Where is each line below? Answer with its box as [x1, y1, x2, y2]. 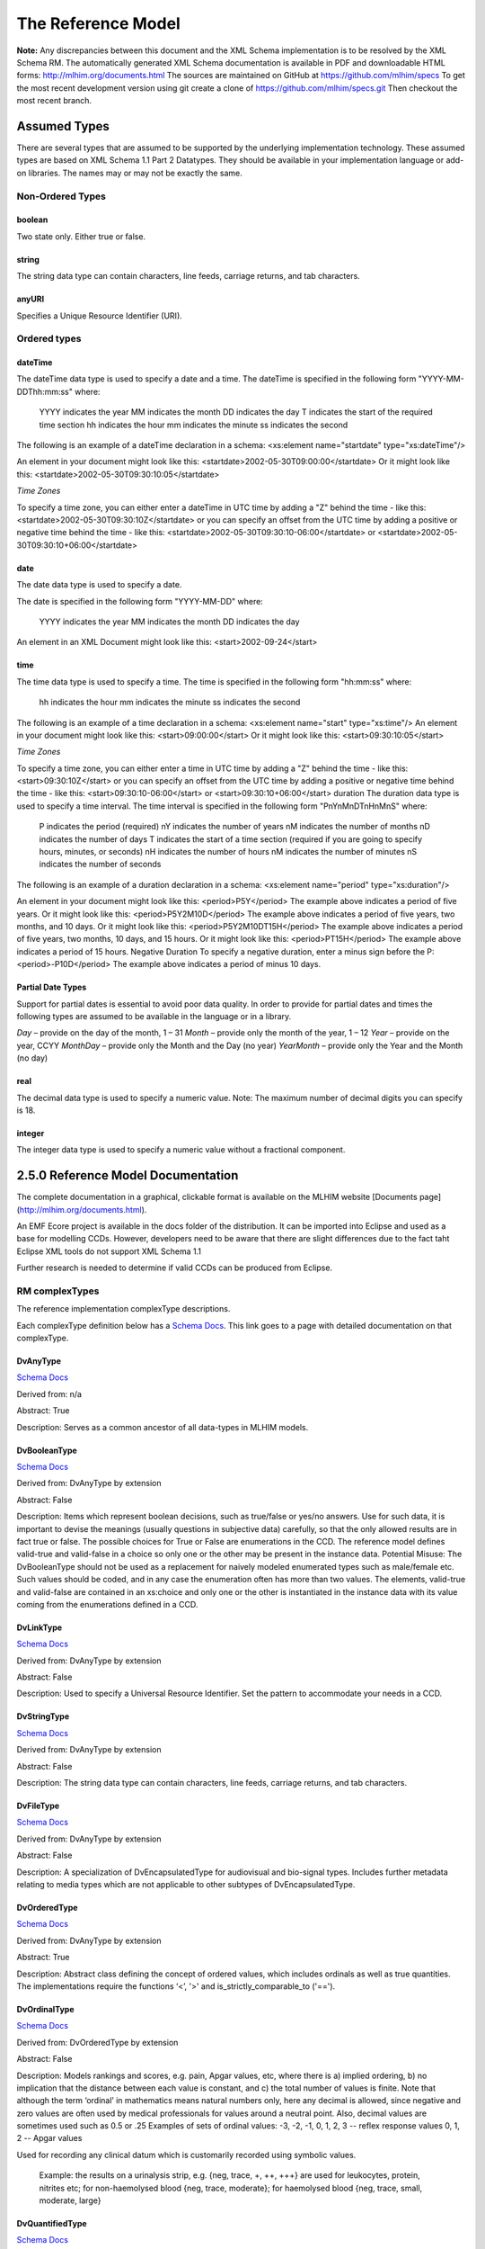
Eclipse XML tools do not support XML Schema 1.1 [16, 1246, 202, 1257]
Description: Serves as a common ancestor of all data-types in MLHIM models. [16, 1421, 309, 1432]
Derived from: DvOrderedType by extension [16, 2037, 179, 2047]
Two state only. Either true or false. [16, 230, 146, 242]
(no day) [16, 1053, 48, 1063]
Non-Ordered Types [16, 190, 107, 202]
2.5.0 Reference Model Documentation [16, 1168, 239, 1183]
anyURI [16, 293, 45, 305]
